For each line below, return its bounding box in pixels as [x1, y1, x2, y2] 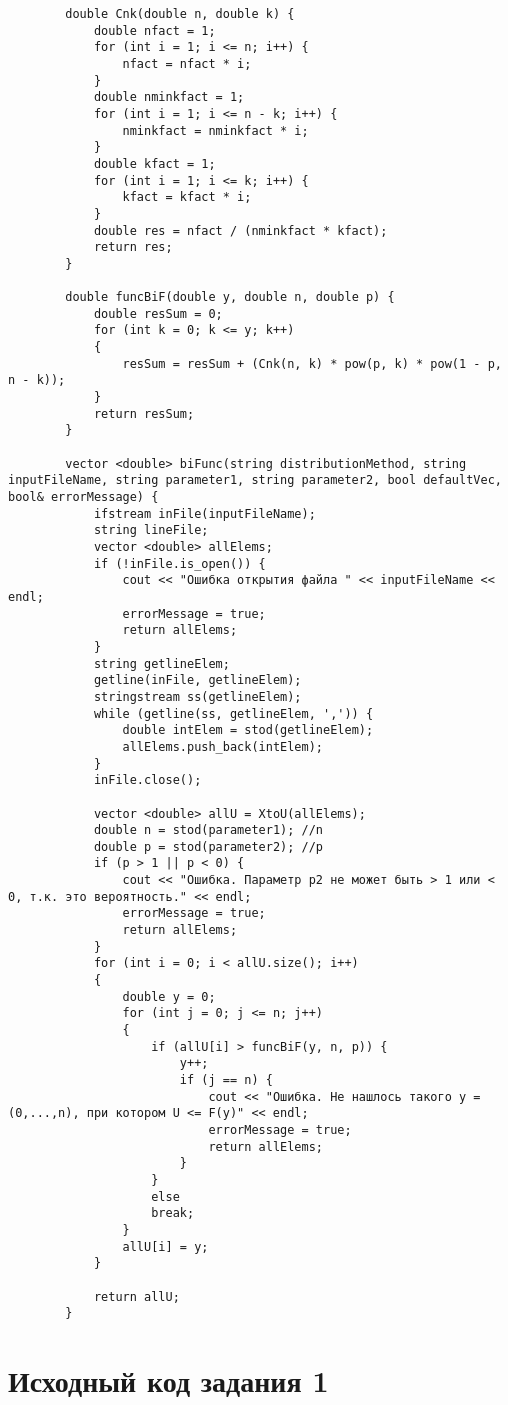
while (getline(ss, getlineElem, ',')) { [93, 706, 374, 721]
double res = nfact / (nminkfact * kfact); [93, 223, 388, 238]
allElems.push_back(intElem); [122, 739, 323, 754]
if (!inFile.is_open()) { [93, 556, 266, 571]
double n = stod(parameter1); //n [93, 823, 323, 838]
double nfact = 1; [93, 23, 216, 38]
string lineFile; [93, 523, 209, 538]
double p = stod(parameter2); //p [93, 839, 323, 854]
